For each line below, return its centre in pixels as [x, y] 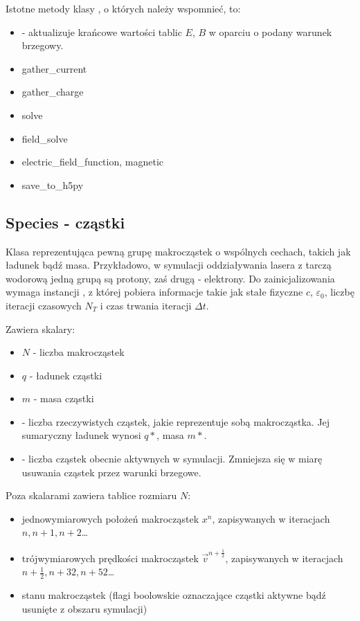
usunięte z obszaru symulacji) [84, 608]
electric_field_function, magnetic [93, 162]
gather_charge [53, 92]
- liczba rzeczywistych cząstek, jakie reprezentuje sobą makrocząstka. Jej [176, 421]
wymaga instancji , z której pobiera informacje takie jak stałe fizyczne [154, 292]
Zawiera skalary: [40, 328]
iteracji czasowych [44, 305]
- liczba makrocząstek [79, 352]
